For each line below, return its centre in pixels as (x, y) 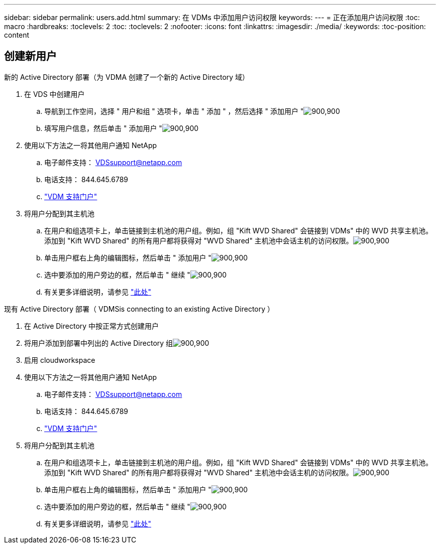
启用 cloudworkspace (60, 360)
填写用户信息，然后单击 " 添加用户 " (103, 128)
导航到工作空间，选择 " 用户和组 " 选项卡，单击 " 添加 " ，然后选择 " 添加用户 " (174, 111)
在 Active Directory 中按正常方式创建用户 (92, 326)
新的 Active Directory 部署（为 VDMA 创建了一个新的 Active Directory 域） (127, 77)
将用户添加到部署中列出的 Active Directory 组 (99, 343)
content (17, 35)
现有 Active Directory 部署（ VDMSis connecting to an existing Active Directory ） (139, 309)
